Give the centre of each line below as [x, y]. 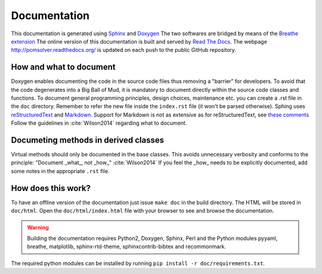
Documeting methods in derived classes [87, 140]
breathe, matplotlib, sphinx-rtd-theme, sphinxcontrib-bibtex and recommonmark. [127, 247]
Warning [38, 227]
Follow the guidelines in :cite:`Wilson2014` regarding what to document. [99, 123]
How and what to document [63, 67]
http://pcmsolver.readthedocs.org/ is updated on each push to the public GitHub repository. [124, 50]
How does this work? [51, 188]
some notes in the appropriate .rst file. [60, 171]
